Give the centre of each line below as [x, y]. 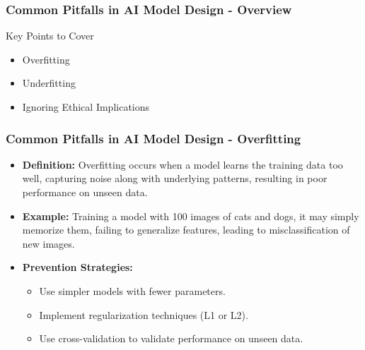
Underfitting [49, 83]
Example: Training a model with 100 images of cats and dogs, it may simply [191, 216]
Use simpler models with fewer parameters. [132, 290]
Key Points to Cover [50, 36]
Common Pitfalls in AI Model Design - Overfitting [153, 138]
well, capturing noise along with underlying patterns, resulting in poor [175, 178]
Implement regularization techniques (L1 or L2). [144, 314]
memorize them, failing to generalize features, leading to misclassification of [186, 230]
